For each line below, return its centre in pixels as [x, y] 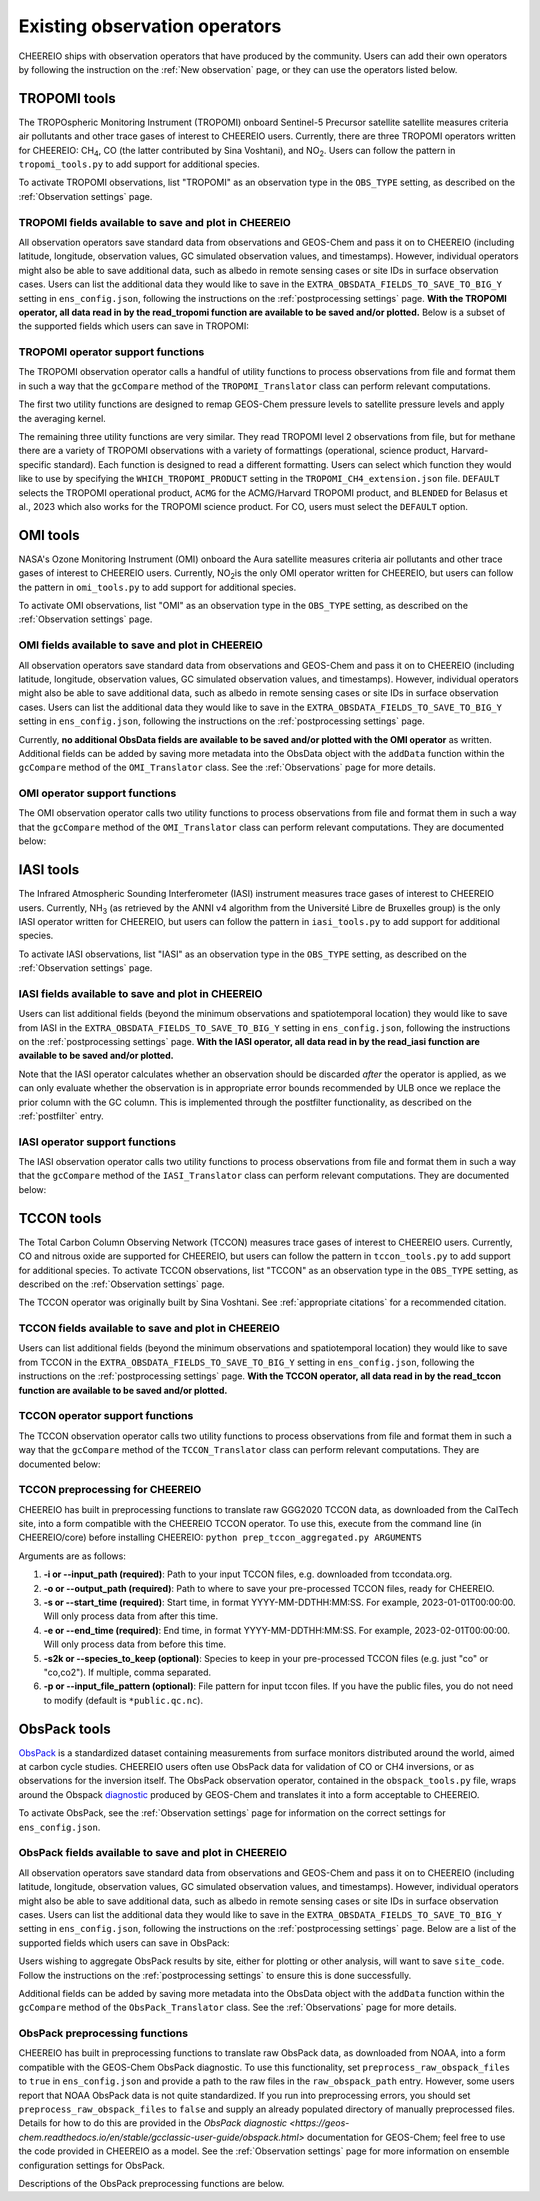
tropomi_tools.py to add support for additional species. [139, 164]
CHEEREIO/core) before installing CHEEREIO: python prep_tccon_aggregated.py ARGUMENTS [220, 1537]
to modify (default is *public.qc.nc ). [123, 1700]
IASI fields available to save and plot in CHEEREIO [140, 993]
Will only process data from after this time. [131, 1616]
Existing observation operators [150, 26]
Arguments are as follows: [72, 1556]
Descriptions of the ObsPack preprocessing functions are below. [151, 2183]
